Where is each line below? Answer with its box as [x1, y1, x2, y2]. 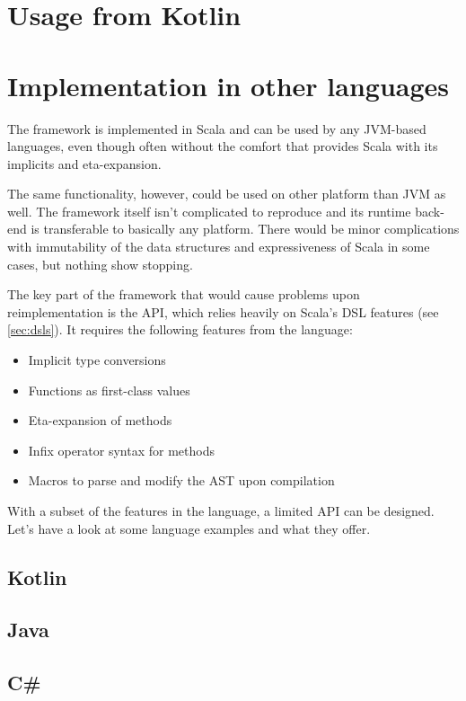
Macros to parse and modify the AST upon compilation [28, 471, 335, 490]
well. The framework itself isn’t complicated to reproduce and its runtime [7, 201, 411, 220]
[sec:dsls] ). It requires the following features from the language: [7, 320, 353, 339]
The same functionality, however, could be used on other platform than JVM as [7, 184, 446, 203]
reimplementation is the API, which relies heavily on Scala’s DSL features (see [7, 302, 439, 321]
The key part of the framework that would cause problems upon [7, 285, 360, 304]
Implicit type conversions [28, 350, 166, 369]
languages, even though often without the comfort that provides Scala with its [7, 137, 438, 155]
